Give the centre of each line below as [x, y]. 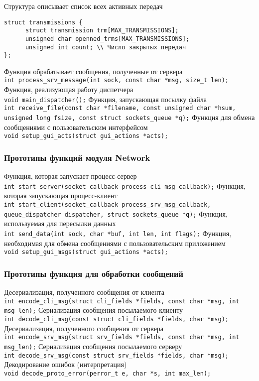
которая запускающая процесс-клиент [61, 195]
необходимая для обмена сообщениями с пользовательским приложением [115, 243]
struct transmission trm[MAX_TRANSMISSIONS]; [102, 31]
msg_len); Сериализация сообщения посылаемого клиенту [94, 310]
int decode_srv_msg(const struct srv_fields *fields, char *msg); [117, 355]
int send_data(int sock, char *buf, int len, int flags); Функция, [118, 233]
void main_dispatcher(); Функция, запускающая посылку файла [105, 99]
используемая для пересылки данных [60, 223]
